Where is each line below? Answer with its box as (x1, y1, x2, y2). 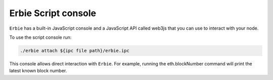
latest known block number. (9, 68, 67, 74)
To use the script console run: (9, 34, 72, 40)
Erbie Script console (9, 8, 97, 19)
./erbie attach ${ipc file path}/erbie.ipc (20, 48, 130, 53)
